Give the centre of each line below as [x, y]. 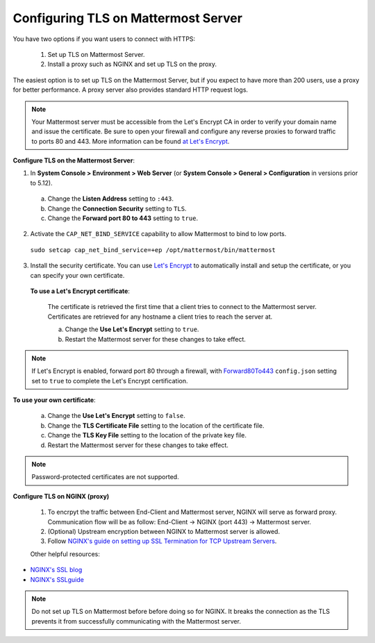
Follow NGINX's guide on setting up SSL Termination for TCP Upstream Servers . [162, 541]
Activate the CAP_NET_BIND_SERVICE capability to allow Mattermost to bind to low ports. [158, 234]
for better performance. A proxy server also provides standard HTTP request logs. [131, 90]
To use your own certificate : [55, 400]
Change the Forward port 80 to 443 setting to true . [123, 218]
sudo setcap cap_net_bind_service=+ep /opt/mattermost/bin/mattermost [153, 250]
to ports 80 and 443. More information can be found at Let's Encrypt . [131, 141]
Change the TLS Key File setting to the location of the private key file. [147, 435]
